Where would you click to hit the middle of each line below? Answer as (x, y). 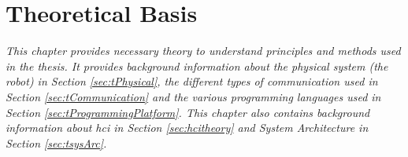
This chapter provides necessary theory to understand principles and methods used (203, 51)
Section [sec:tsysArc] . (56, 142)
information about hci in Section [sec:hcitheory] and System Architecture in (187, 128)
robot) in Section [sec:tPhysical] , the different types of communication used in (192, 81)
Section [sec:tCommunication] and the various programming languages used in (193, 96)
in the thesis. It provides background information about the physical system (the (197, 66)
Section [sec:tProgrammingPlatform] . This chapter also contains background (188, 112)
